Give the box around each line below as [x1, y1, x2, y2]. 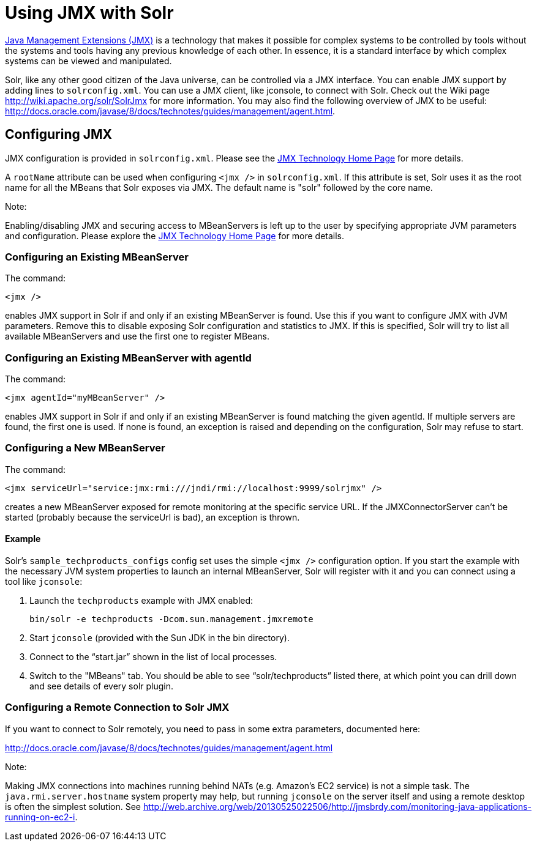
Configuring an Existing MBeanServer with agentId [5, 351, 252, 364]
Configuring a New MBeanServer [5, 442, 165, 455]
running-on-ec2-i [5, 811, 75, 822]
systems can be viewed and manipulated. [5, 55, 172, 66]
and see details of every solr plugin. [29, 681, 174, 692]
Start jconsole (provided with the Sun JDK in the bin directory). [29, 633, 290, 644]
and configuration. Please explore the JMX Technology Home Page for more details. [5, 230, 345, 241]
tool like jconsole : [5, 576, 83, 587]
